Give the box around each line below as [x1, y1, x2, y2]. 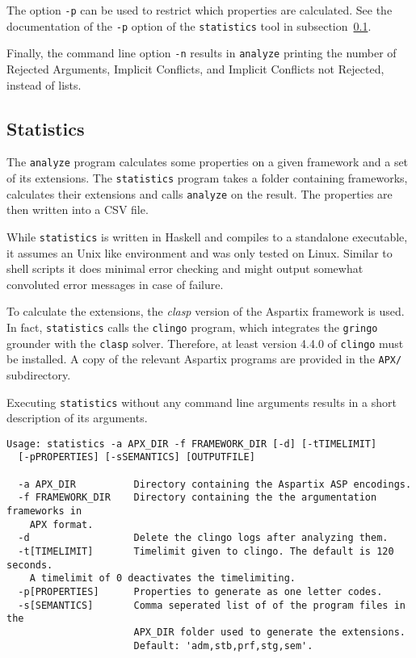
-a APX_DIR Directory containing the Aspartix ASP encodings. [18, 478, 412, 490]
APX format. [29, 518, 94, 530]
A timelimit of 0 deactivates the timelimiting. [29, 572, 296, 585]
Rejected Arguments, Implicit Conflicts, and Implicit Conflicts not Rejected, [6, 60, 384, 77]
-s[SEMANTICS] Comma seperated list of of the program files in [18, 599, 405, 611]
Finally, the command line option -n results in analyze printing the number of [6, 44, 397, 61]
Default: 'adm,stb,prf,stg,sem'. [133, 639, 313, 652]
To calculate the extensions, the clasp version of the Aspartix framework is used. [6, 303, 405, 320]
